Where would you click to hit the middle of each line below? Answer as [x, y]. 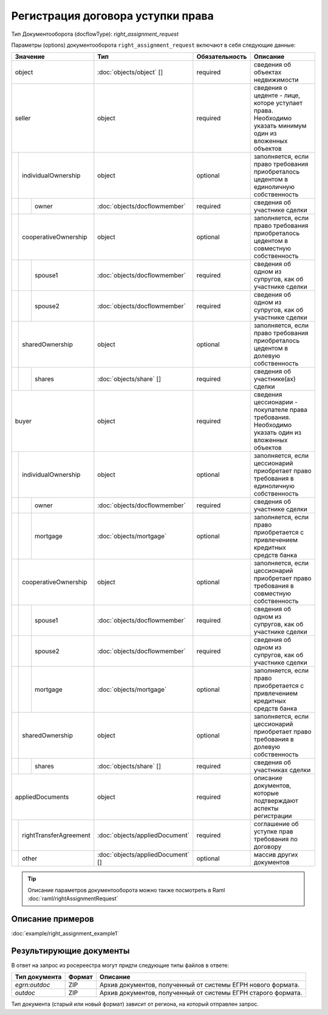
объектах [268, 72]
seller [23, 118]
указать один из [278, 432]
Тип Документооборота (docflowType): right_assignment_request [95, 34]
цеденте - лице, [277, 95]
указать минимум [280, 126]
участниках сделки [282, 770]
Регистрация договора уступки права [112, 16]
